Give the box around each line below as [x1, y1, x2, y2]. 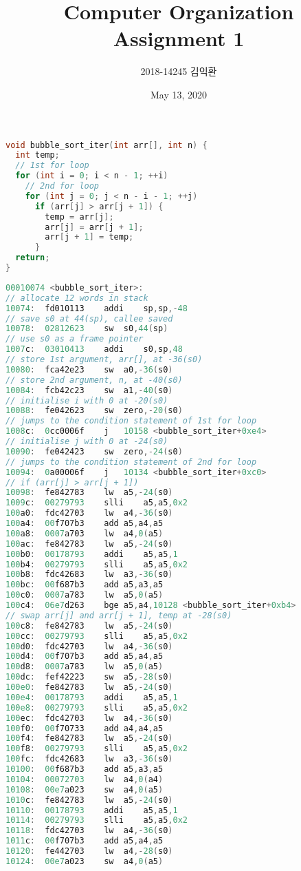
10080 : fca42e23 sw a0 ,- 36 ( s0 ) [5, 364, 173, 375]
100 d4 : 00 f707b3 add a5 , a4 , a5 [5, 651, 164, 662]
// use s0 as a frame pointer [5, 334, 144, 344]
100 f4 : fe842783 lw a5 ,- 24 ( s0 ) [5, 733, 173, 744]
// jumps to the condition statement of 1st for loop [5, 416, 257, 426]
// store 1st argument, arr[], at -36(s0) [5, 355, 203, 364]
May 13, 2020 [150, 87, 208, 101]
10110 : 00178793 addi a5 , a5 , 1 [5, 805, 178, 815]
